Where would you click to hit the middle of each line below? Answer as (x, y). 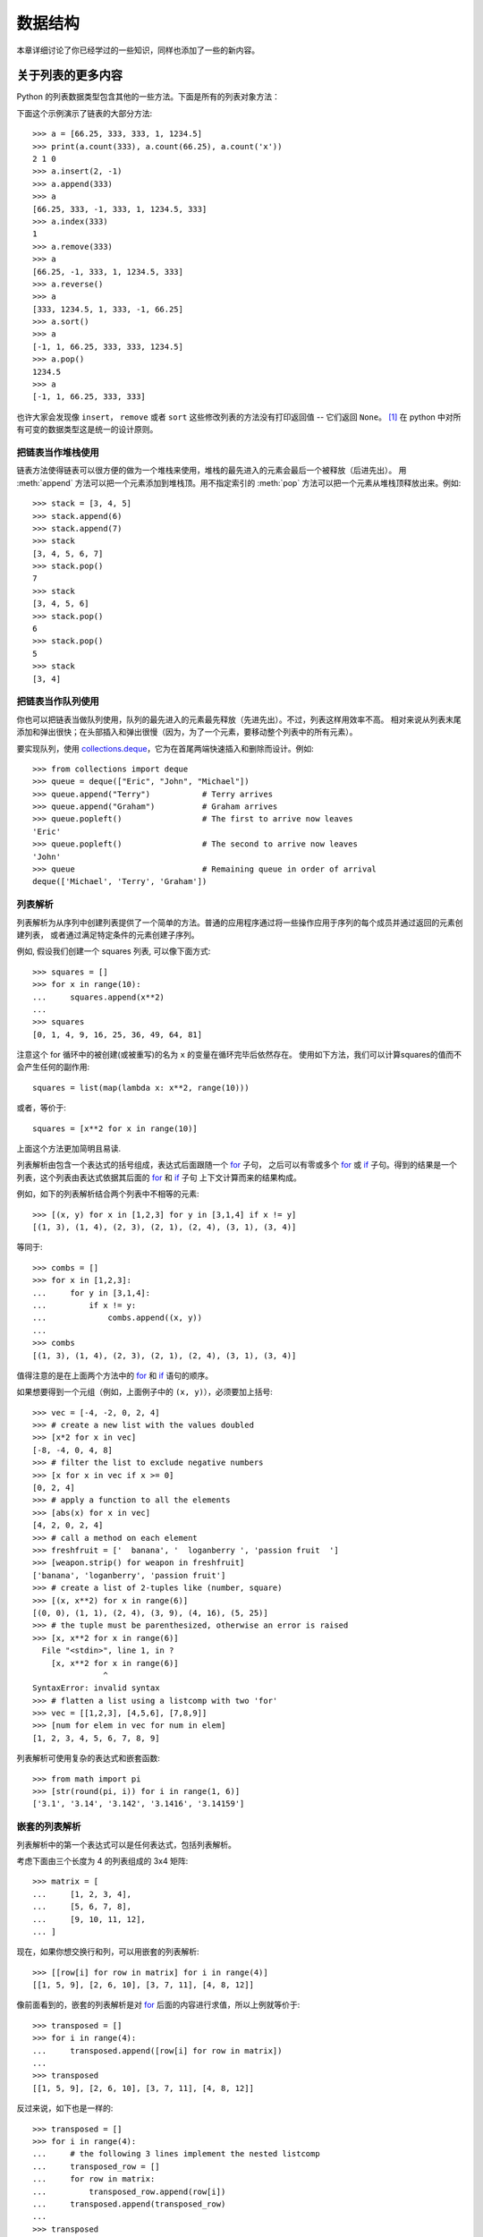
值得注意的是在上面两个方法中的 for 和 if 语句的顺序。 (115, 1375)
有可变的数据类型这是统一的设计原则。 (87, 430)
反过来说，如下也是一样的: (65, 2108)
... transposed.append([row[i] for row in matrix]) (157, 2050)
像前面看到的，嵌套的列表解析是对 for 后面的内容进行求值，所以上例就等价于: (158, 2005)
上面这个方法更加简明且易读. (69, 1149)
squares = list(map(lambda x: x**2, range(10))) (141, 1088)
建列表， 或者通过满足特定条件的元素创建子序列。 (108, 934)
